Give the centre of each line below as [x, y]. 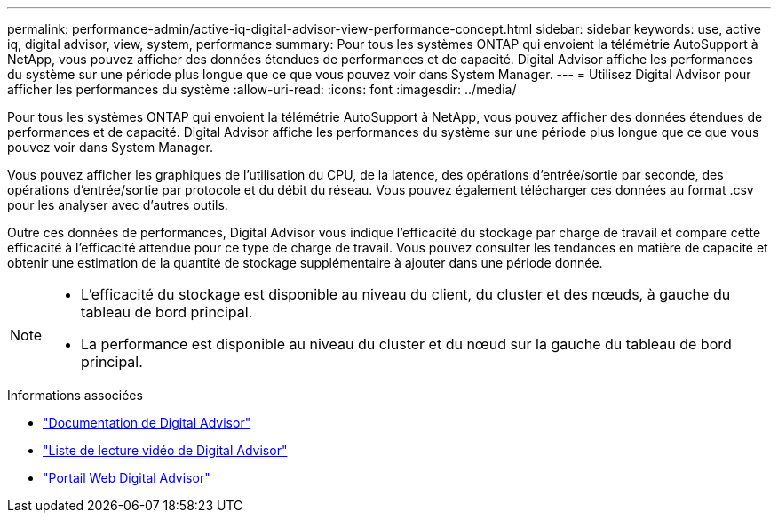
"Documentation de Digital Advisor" [147, 423]
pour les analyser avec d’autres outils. [118, 205]
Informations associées [75, 395]
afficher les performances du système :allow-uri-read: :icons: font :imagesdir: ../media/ [262, 89]
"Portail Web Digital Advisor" [127, 478]
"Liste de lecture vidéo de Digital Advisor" [165, 450]
